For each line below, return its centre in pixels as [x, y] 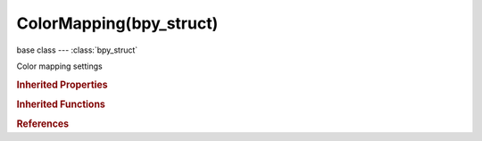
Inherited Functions [61, 104]
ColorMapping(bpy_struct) [117, 23]
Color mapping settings [59, 66]
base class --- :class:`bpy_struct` [77, 50]
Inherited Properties [62, 85]
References [43, 124]
